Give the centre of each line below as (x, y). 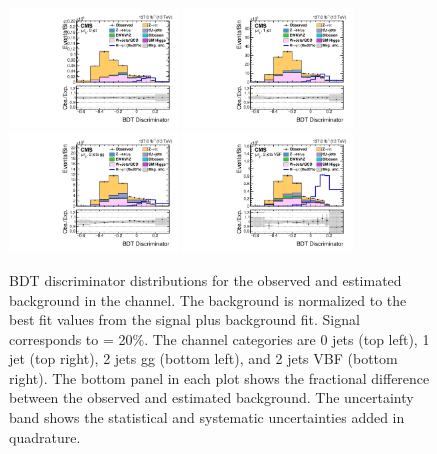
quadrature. (45, 436)
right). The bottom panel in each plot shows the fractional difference (219, 377)
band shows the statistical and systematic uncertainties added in (207, 417)
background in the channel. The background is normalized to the (208, 299)
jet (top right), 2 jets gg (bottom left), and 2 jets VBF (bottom (203, 358)
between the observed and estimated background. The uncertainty (211, 397)
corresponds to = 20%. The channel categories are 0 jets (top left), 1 (219, 338)
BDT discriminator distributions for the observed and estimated (205, 279)
